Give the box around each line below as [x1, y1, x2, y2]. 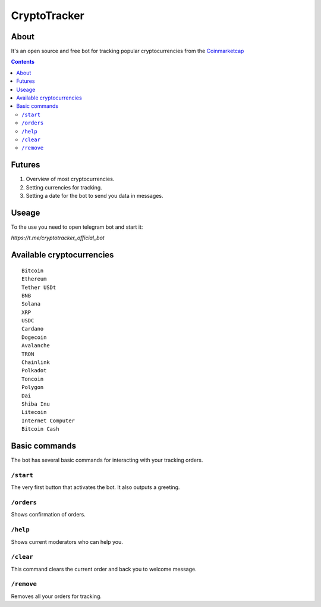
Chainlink [21, 359, 50, 366]
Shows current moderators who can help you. [11, 538, 123, 545]
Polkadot [21, 367, 47, 374]
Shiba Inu [21, 401, 50, 407]
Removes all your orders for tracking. [11, 593, 102, 600]
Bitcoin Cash [21, 426, 59, 432]
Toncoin [21, 375, 44, 382]
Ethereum [21, 276, 47, 282]
